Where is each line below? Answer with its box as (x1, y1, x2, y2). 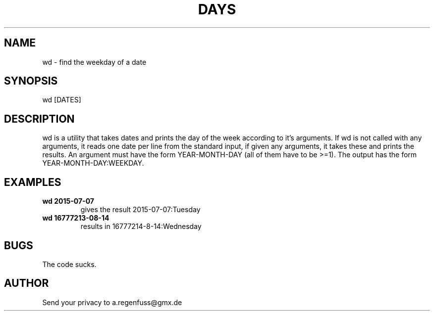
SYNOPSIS (4, 75, 58, 88)
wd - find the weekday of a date (42, 57, 147, 66)
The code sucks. (42, 260, 97, 269)
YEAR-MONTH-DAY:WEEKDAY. (42, 159, 144, 168)
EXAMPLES (4, 176, 61, 188)
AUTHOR (4, 277, 49, 290)
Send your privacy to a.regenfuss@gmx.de (42, 298, 182, 307)
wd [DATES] (42, 95, 81, 104)
